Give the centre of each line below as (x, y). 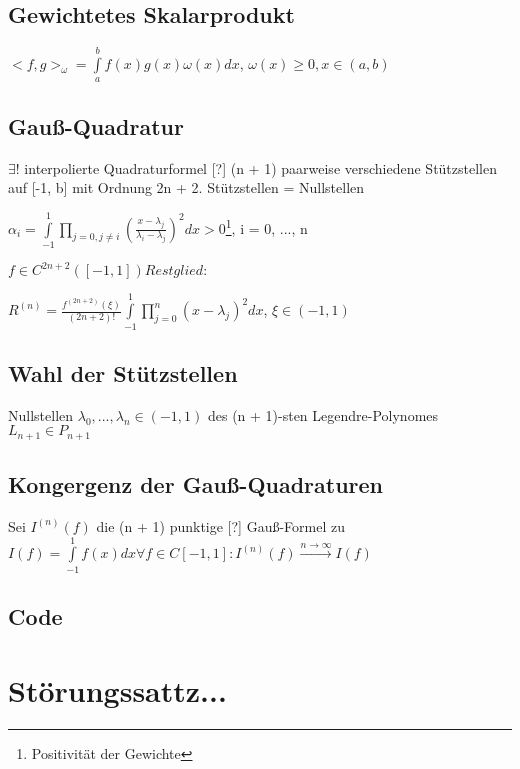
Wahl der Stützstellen (123, 372)
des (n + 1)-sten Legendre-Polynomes (323, 414)
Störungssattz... (117, 689)
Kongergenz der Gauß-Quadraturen (196, 484)
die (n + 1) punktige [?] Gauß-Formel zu (220, 525)
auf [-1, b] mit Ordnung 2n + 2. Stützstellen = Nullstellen (186, 187)
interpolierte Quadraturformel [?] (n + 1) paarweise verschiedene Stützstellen (260, 167)
